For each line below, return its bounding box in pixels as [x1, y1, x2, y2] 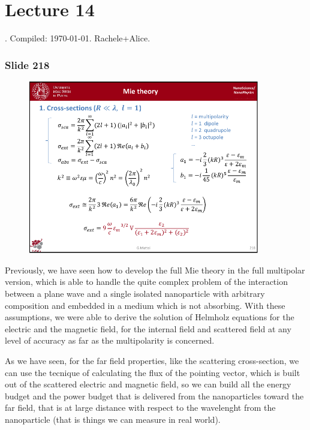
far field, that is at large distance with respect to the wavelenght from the [5, 401, 276, 414]
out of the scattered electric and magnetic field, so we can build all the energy [5, 378, 291, 390]
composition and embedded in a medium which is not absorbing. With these [5, 299, 285, 311]
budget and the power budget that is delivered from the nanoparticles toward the [5, 389, 304, 402]
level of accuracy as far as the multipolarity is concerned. [5, 334, 215, 347]
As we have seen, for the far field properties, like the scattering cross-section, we [5, 354, 299, 366]
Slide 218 [5, 57, 50, 72]
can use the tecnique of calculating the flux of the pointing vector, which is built [5, 366, 300, 378]
